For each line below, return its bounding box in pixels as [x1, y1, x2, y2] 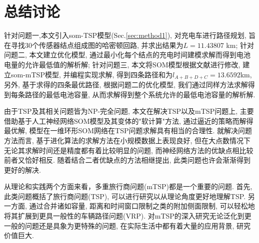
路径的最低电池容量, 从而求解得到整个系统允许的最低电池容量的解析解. [24, 89, 255, 99]
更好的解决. [4, 164, 41, 175]
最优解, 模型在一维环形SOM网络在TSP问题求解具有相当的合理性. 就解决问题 [4, 125, 252, 136]
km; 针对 [226, 39, 254, 50]
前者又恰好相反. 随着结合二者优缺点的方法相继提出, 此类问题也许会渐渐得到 [4, 155, 251, 165]
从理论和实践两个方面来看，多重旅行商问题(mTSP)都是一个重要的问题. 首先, [4, 181, 252, 192]
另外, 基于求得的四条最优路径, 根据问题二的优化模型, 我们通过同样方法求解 [4, 79, 248, 89]
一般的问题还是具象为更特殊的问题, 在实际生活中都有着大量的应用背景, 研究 [4, 220, 251, 231]
